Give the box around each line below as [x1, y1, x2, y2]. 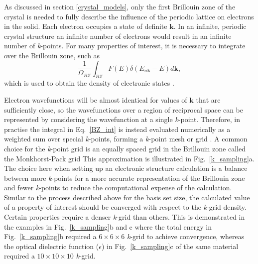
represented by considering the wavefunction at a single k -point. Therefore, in [4, 114, 240, 125]
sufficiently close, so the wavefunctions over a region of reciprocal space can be [4, 104, 243, 115]
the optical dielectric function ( [4, 241, 99, 251]
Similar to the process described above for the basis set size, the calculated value [4, 192, 250, 202]
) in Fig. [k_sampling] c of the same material [101, 241, 239, 251]
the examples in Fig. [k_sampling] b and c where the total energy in [4, 221, 212, 232]
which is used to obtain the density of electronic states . [4, 78, 174, 88]
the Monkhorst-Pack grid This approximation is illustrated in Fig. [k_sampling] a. [4, 153, 255, 163]
